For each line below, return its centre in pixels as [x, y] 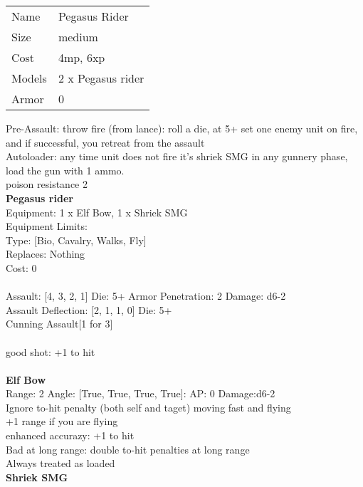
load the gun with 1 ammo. [65, 170]
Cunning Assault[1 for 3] [59, 324]
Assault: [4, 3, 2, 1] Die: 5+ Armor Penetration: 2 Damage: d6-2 [146, 296]
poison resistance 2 [47, 184]
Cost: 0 [21, 267]
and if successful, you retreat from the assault [105, 142]
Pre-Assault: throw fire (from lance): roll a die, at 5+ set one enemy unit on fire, [182, 128]
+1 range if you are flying [62, 421]
